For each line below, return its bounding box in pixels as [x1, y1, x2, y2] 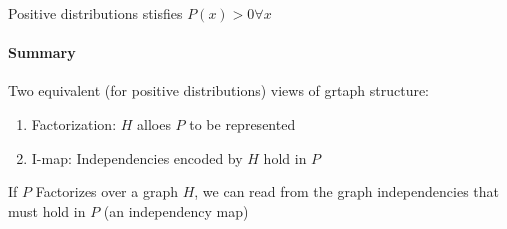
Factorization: [31, 113, 117, 134]
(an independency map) [103, 200, 249, 221]
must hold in [8, 200, 86, 221]
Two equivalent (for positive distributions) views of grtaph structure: [8, 80, 430, 101]
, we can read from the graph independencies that [194, 181, 499, 202]
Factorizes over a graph [35, 181, 178, 202]
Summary [8, 42, 76, 63]
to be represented [189, 113, 296, 134]
